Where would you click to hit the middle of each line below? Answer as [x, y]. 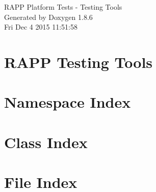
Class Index [46, 142]
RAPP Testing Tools [79, 62]
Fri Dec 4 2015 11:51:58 [41, 27]
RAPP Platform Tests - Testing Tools [63, 7]
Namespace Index [68, 102]
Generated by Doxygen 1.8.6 [48, 17]
